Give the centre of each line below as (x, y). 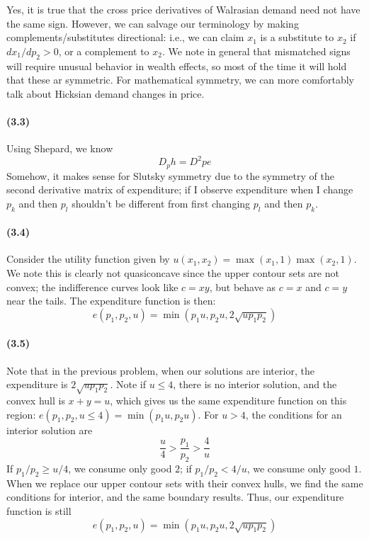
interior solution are (50, 430)
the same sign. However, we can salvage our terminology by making (153, 23)
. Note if (128, 384)
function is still (39, 511)
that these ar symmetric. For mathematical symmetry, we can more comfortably (180, 80)
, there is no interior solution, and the (255, 384)
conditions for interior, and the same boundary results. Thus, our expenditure (175, 497)
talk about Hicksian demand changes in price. (106, 93)
